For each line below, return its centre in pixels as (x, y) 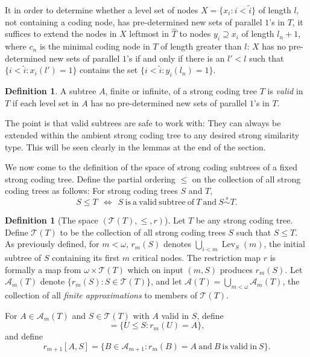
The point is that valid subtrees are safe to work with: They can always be (143, 123)
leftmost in (149, 34)
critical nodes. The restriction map (196, 258)
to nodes (195, 34)
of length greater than (201, 46)
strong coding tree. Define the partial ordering (90, 178)
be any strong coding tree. (244, 220)
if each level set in (46, 102)
